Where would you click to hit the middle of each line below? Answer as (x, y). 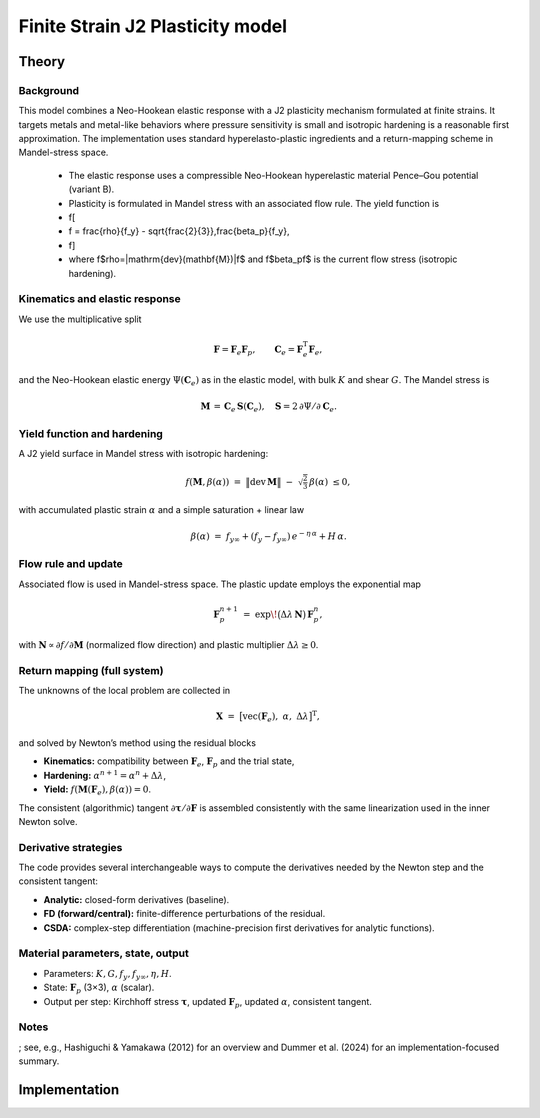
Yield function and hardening (91, 434)
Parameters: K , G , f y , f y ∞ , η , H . (107, 974)
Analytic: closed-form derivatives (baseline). (136, 899)
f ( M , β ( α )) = (213, 481)
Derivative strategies (70, 847)
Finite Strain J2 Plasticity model (153, 26)
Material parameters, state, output (103, 953)
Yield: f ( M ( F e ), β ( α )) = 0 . (97, 790)
